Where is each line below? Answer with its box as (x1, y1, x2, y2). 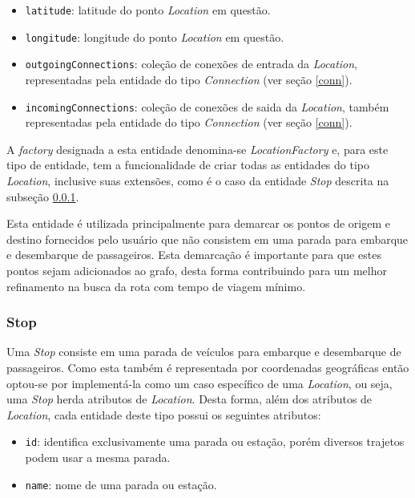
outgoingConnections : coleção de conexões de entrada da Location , (25, 55, 358, 72)
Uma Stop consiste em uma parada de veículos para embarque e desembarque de (6, 343, 401, 360)
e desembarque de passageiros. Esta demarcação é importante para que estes (6, 246, 381, 263)
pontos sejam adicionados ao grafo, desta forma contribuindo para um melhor (6, 261, 387, 278)
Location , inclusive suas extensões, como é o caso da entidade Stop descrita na (6, 172, 389, 188)
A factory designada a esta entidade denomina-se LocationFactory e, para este (6, 140, 389, 157)
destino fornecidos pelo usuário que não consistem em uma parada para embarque (6, 230, 409, 247)
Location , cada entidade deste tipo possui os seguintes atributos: (6, 406, 321, 423)
